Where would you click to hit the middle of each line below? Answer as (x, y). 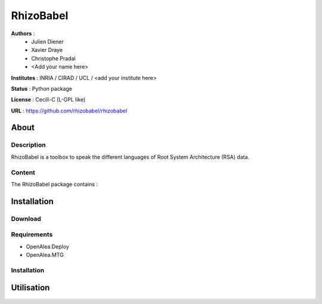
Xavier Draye (47, 50)
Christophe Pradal (53, 58)
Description (28, 145)
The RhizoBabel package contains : (55, 184)
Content (23, 172)
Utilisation (30, 288)
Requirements (32, 235)
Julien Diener (47, 41)
